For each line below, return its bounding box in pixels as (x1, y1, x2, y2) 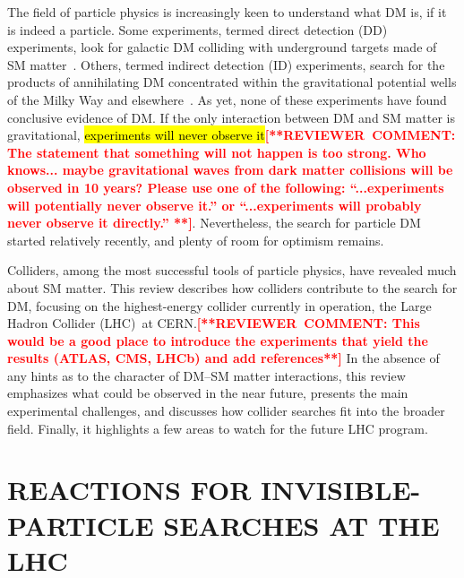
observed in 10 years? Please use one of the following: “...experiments (7, 177, 444, 196)
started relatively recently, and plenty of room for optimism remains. (7, 230, 384, 249)
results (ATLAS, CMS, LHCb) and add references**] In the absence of (7, 349, 440, 367)
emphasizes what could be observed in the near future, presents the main (7, 384, 408, 402)
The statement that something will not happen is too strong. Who (7, 142, 426, 161)
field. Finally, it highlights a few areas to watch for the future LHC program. (7, 418, 428, 437)
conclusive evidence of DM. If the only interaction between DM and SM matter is (7, 108, 455, 126)
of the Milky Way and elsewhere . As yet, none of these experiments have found (7, 90, 447, 108)
